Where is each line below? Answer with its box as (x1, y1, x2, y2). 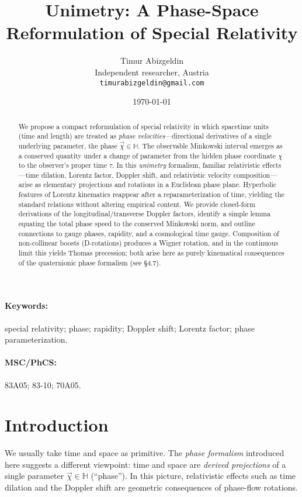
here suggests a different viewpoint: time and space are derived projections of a (5, 458, 286, 470)
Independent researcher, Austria (95, 65, 209, 78)
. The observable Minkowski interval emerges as (138, 140, 283, 150)
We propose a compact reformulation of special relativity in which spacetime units (18, 121, 269, 131)
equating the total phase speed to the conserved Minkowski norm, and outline (18, 219, 255, 229)
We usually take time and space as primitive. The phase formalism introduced (5, 447, 284, 459)
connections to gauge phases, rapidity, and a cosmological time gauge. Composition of (18, 228, 279, 238)
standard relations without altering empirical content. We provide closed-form (18, 199, 255, 209)
